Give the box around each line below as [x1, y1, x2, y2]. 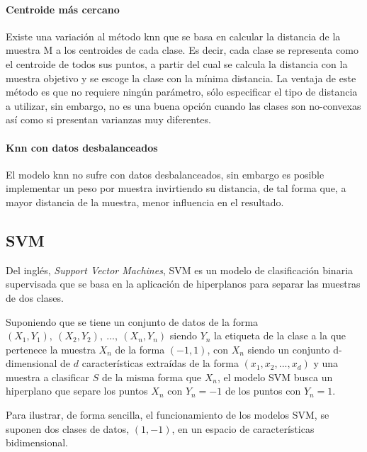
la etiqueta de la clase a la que [214, 328, 346, 343]
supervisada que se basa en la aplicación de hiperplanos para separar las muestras [6, 276, 361, 291]
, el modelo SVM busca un [218, 369, 333, 384]
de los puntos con [225, 383, 301, 398]
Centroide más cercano [6, 1, 120, 16]
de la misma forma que [101, 369, 202, 384]
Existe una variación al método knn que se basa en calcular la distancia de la [6, 28, 341, 43]
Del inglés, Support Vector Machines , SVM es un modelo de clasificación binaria [6, 262, 354, 277]
